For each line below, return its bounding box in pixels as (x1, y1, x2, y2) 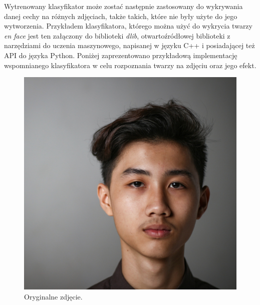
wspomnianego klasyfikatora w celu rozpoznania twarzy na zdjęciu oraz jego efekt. (4, 60, 256, 70)
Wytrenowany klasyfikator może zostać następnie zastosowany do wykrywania (4, 1, 243, 11)
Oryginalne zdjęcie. (24, 291, 83, 301)
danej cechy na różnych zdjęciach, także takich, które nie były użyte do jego (4, 11, 237, 21)
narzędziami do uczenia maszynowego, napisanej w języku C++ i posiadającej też (4, 40, 255, 51)
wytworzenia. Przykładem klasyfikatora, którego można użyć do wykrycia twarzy (4, 21, 252, 31)
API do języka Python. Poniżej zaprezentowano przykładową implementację (4, 50, 237, 60)
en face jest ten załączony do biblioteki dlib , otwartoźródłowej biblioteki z (4, 30, 230, 41)
